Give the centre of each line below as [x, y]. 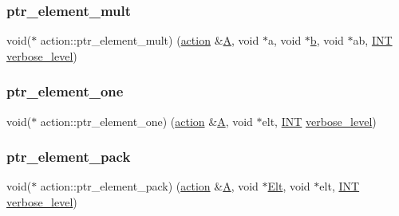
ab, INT [373, 40]
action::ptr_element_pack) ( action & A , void [149, 186]
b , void [327, 40]
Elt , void [289, 186]
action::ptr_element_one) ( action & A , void [146, 121]
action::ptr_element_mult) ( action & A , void [150, 40]
